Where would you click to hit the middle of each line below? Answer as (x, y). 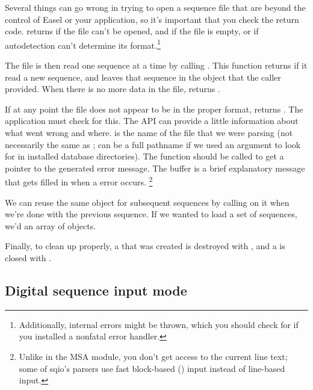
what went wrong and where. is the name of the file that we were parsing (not (149, 132)
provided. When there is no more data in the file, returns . (113, 89)
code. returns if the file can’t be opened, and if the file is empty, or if (132, 31)
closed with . (28, 258)
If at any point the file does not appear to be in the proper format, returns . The (154, 109)
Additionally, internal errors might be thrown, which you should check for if (159, 324)
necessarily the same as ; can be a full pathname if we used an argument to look (153, 144)
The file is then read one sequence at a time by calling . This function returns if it (156, 65)
